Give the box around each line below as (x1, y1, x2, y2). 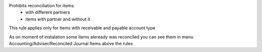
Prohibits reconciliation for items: (9, 3, 75, 8)
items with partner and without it (25, 16, 91, 22)
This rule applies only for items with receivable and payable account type (9, 25, 155, 31)
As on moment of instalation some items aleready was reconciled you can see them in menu (9, 34, 194, 39)
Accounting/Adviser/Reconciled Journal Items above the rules (9, 40, 133, 46)
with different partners (25, 10, 70, 15)
